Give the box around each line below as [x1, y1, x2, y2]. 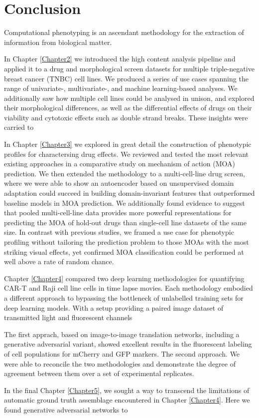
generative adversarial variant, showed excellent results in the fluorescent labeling [4, 339, 252, 349]
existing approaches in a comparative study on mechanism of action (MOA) [4, 158, 235, 169]
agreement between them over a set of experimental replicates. [4, 368, 194, 379]
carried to [4, 122, 34, 132]
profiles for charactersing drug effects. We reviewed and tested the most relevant [4, 148, 249, 159]
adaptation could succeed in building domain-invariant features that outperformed [4, 188, 255, 198]
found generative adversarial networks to [4, 404, 128, 415]
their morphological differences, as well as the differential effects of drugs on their [4, 102, 252, 113]
